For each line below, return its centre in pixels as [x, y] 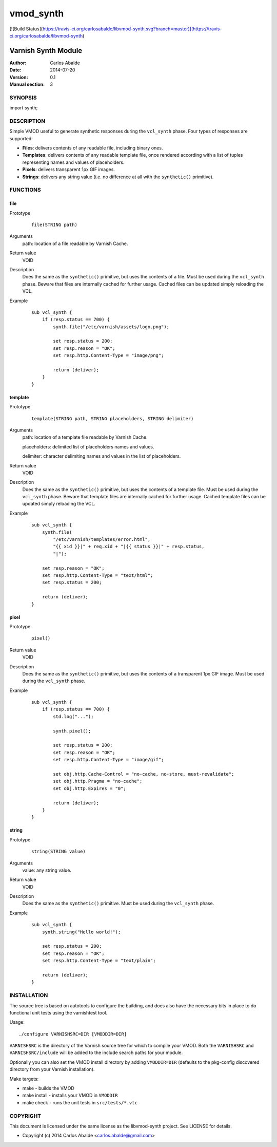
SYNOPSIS [23, 98]
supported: [21, 138]
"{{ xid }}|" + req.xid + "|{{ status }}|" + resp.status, [129, 547]
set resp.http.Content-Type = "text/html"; [97, 575]
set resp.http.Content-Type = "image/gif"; [108, 760]
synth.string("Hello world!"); [81, 932]
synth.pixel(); [72, 731]
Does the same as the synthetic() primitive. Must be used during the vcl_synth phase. [118, 904]
